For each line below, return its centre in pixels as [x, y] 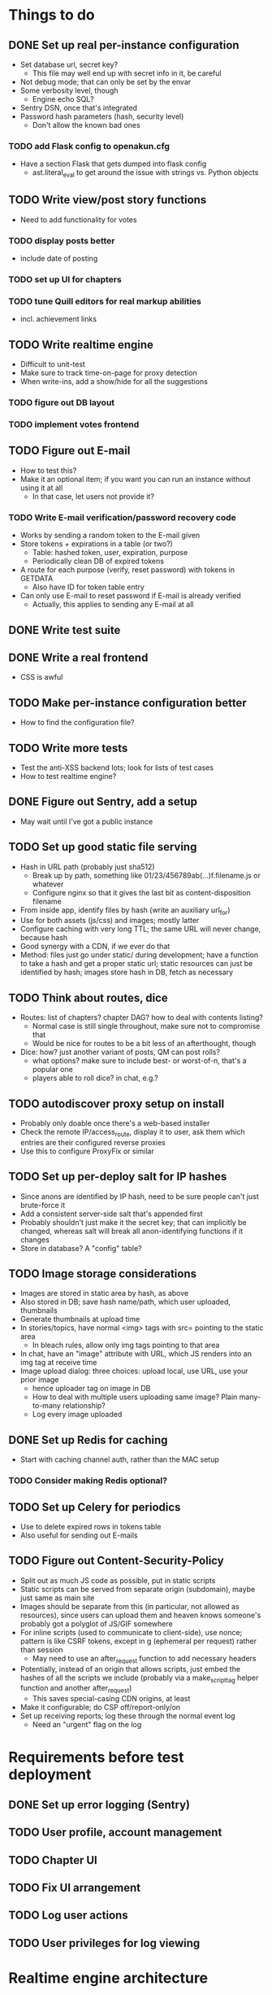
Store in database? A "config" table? [81, 1248]
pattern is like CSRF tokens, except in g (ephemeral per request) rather [138, 1641]
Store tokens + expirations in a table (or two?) [96, 544]
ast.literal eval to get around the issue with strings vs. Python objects [145, 174]
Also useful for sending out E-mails [79, 1535]
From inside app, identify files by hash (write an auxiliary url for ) [125, 911]
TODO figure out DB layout [62, 403]
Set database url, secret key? [69, 64]
